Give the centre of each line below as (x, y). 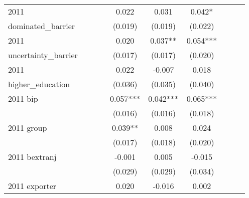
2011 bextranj (32, 157)
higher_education (39, 84)
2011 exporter (32, 186)
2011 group (28, 128)
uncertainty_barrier (43, 55)
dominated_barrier (42, 26)
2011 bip (23, 98)
